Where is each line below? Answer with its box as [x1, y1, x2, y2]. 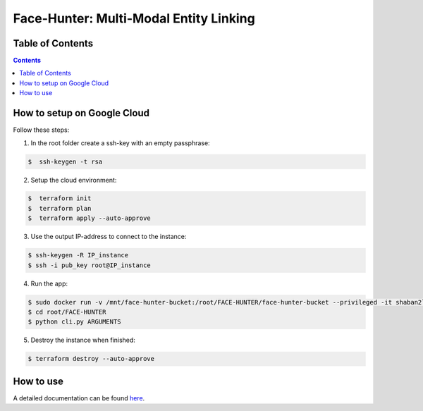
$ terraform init [27, 195, 92, 202]
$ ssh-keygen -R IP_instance [27, 251, 129, 259]
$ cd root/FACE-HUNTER [27, 307, 106, 316]
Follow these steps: [13, 125, 70, 134]
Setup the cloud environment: [30, 176, 117, 184]
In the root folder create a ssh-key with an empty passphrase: [30, 138, 211, 147]
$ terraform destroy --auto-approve [27, 355, 155, 363]
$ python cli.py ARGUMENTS [27, 318, 121, 326]
